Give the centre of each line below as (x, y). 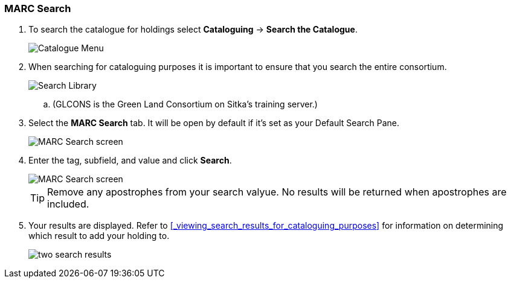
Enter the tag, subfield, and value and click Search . (130, 161)
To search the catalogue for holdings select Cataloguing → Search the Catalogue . (193, 30)
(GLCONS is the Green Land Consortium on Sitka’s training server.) (185, 104)
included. (68, 204)
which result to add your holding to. (99, 236)
